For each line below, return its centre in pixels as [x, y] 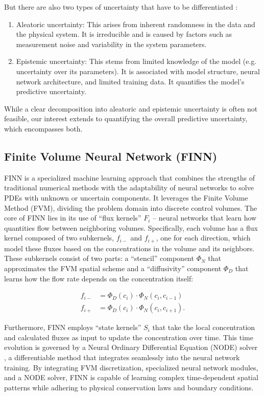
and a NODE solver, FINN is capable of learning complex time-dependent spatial [131, 377]
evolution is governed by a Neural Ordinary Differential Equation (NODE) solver [131, 347]
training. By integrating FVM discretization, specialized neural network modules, [131, 367]
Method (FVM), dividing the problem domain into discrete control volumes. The [131, 207]
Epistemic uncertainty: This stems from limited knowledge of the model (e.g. [136, 61]
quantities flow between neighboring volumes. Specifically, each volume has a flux [131, 227]
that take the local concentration [204, 327]
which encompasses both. [43, 128]
